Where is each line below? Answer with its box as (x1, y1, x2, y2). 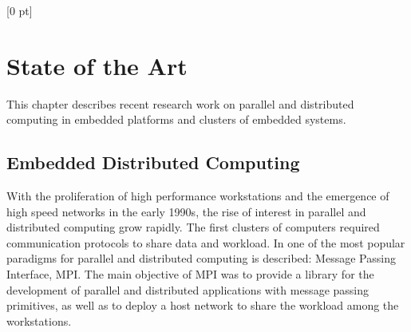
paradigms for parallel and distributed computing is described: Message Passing (6, 250, 396, 267)
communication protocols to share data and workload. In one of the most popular (6, 234, 405, 251)
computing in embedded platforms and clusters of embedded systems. (6, 111, 346, 128)
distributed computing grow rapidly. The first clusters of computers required (6, 219, 380, 235)
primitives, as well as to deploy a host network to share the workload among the (6, 297, 399, 314)
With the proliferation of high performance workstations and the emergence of (6, 188, 389, 204)
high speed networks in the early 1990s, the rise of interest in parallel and (6, 203, 366, 219)
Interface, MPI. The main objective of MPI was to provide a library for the (6, 266, 374, 283)
